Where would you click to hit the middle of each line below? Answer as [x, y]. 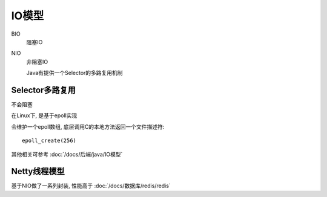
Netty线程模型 [38, 171]
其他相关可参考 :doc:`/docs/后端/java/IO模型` [67, 154]
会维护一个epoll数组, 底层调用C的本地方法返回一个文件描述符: [88, 126]
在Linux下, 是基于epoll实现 [44, 115]
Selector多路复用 [43, 90]
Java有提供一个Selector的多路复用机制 [75, 73]
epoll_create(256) [49, 141]
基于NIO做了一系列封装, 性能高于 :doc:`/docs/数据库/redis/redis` [91, 186]
